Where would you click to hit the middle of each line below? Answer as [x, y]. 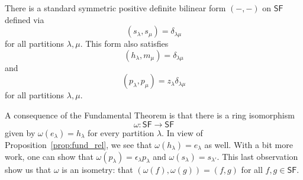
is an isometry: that [97, 169]
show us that [28, 169]
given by [20, 132]
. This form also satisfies [124, 44]
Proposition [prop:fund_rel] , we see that [78, 144]
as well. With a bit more [249, 144]
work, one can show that [49, 156]
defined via [25, 19]
